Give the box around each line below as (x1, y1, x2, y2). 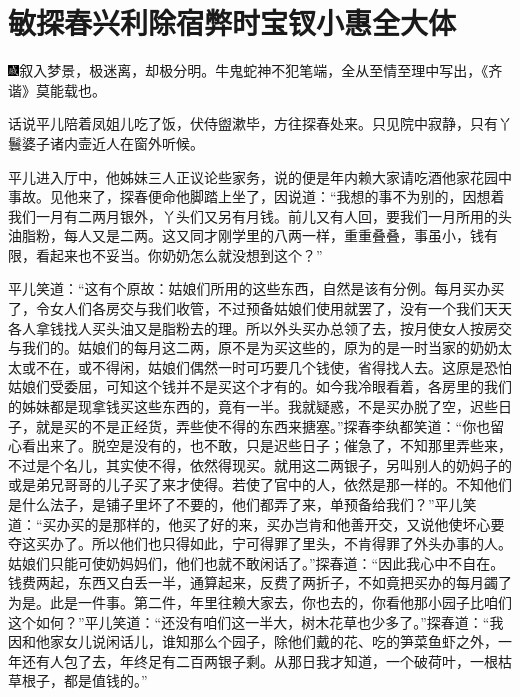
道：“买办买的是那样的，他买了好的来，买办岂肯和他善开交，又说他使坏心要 (8, 513, 505, 534)
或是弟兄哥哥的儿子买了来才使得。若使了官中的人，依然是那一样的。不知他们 (8, 474, 512, 495)
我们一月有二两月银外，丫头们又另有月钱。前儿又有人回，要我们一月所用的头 (8, 205, 512, 226)
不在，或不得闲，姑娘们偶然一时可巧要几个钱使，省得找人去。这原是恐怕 (35, 356, 512, 377)
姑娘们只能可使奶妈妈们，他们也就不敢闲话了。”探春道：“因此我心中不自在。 (8, 552, 505, 573)
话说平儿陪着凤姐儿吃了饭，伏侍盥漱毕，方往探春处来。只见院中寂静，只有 (8, 113, 498, 134)
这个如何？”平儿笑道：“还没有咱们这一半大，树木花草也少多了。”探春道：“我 (8, 611, 504, 632)
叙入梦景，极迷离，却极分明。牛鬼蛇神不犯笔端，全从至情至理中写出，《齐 (19, 60, 503, 81)
